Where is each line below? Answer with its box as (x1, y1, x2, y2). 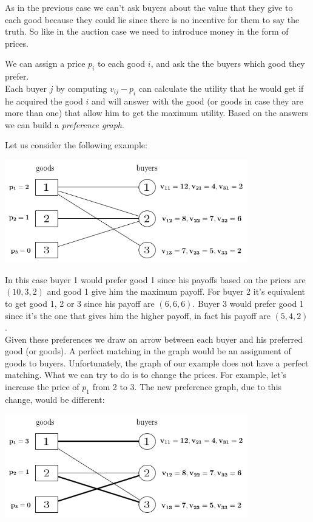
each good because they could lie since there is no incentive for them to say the (5, 13, 300, 26)
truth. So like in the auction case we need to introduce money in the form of (5, 25, 289, 38)
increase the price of (5, 380, 79, 393)
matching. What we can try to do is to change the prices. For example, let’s (5, 368, 287, 381)
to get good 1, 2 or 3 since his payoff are (5, 297, 155, 309)
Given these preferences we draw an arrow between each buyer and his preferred (5, 332, 303, 345)
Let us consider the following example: (5, 139, 147, 151)
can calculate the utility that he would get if (138, 81, 304, 94)
